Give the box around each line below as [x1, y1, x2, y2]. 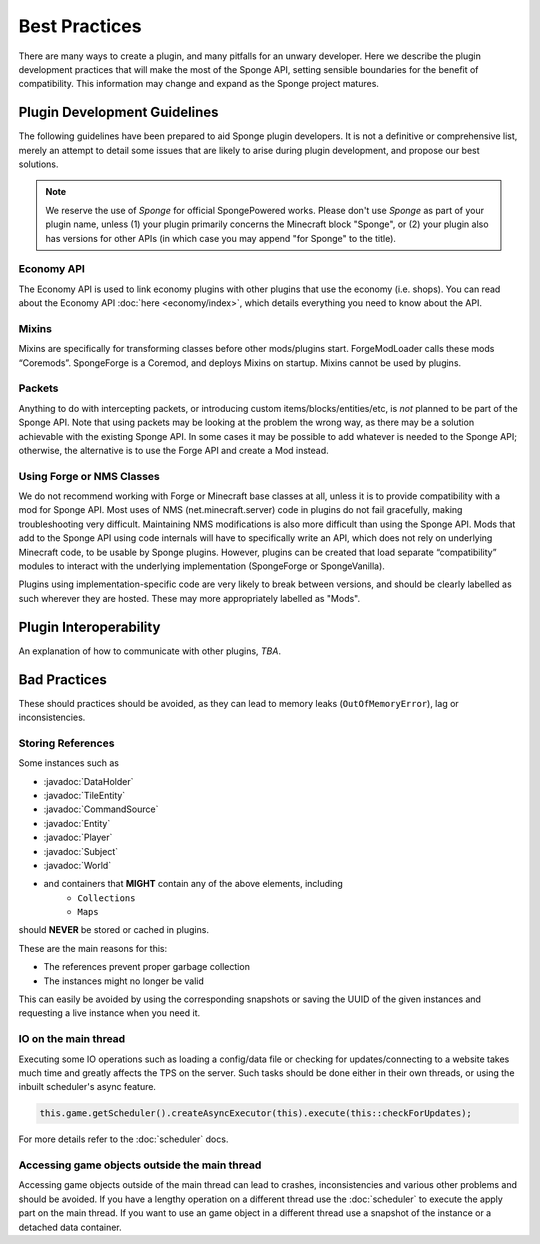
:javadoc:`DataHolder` [43, 775, 134, 787]
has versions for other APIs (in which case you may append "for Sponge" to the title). [45, 232, 397, 244]
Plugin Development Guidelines [18, 104, 219, 121]
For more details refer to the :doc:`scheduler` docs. [18, 1133, 229, 1145]
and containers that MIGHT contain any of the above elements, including [43, 878, 344, 890]
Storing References [18, 736, 115, 750]
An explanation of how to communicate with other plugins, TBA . [18, 645, 282, 657]
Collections [77, 892, 136, 904]
